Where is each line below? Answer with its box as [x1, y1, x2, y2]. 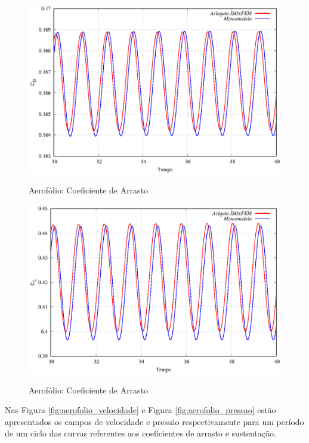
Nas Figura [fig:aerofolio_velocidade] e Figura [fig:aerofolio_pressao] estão [5, 404, 276, 416]
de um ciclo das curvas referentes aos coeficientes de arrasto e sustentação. [5, 427, 276, 439]
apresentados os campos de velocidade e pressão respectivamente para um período [5, 415, 304, 427]
